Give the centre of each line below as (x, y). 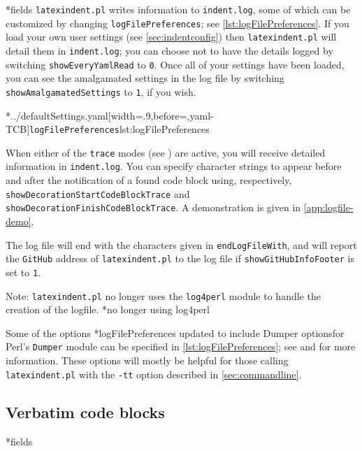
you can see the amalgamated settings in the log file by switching (145, 78)
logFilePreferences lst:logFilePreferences (120, 129)
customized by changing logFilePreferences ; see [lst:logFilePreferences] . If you (178, 23)
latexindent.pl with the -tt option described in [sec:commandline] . (154, 374)
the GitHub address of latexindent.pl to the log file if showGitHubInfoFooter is (180, 258)
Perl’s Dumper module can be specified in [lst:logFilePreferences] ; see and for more (181, 346)
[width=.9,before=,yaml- (161, 115)
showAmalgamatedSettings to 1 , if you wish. (101, 91)
